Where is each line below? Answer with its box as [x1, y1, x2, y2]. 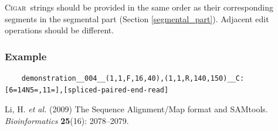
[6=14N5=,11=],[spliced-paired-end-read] [5, 85, 169, 94]
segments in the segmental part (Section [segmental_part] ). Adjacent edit [5, 12, 269, 25]
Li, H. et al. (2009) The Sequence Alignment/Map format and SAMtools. [5, 103, 268, 115]
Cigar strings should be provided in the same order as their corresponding [5, 1, 273, 13]
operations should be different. [5, 24, 114, 36]
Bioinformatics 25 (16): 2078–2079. [5, 114, 129, 126]
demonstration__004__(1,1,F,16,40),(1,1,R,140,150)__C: [21, 74, 245, 82]
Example [5, 49, 47, 63]
